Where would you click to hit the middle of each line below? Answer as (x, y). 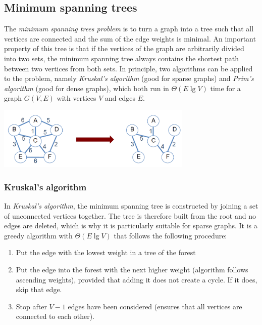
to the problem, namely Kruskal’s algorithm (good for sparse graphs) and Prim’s (129, 78)
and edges (120, 98)
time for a (225, 88)
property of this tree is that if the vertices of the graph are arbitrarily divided (124, 48)
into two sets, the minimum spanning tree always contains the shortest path (121, 58)
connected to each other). (55, 316)
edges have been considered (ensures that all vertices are (155, 306)
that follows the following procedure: (170, 235)
